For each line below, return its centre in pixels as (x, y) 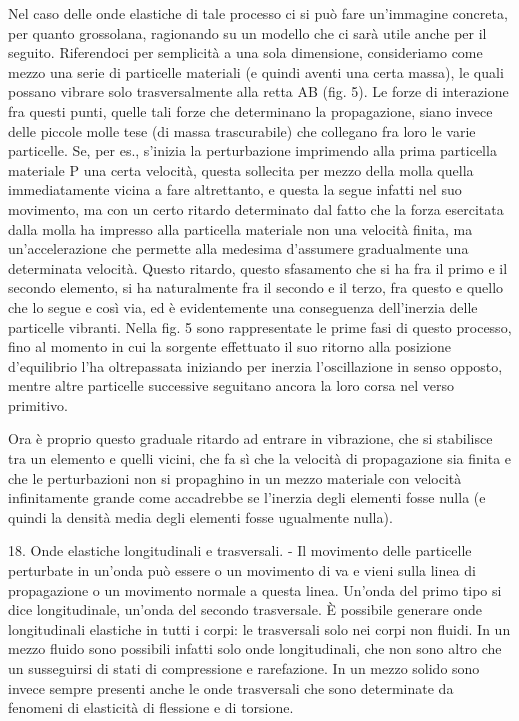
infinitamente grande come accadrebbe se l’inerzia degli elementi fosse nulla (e (247, 497)
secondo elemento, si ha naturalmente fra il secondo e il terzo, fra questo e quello (256, 287)
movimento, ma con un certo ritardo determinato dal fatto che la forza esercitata (256, 208)
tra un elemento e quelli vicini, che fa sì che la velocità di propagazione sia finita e (260, 458)
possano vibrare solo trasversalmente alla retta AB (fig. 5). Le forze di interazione (258, 91)
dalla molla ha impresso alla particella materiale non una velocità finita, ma (240, 228)
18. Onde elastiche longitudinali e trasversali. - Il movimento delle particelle (240, 550)
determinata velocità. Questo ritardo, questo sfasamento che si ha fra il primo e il (258, 267)
